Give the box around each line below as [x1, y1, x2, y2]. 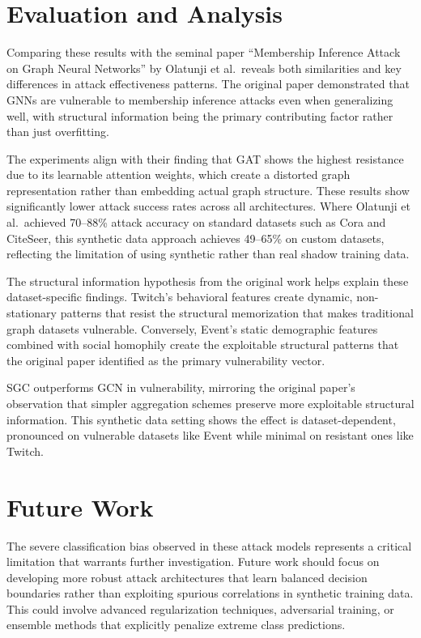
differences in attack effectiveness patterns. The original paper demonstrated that [6, 75, 410, 92]
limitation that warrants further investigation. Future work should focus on [6, 553, 380, 570]
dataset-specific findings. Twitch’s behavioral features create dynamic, [6, 288, 353, 305]
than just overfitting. [6, 123, 109, 140]
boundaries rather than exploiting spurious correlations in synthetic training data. [6, 585, 414, 602]
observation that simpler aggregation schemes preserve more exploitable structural [6, 395, 415, 411]
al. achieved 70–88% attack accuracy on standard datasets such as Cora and [6, 214, 386, 231]
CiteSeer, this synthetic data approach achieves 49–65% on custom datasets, [6, 229, 385, 246]
